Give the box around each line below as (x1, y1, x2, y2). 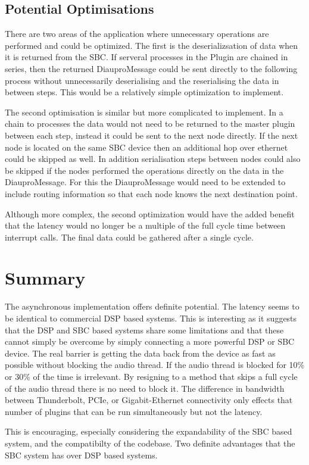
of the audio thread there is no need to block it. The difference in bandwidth (5, 382, 285, 394)
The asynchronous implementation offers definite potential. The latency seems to (5, 300, 299, 313)
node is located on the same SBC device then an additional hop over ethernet (5, 141, 288, 153)
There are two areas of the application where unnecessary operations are (5, 27, 269, 40)
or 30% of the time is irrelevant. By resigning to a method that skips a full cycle (5, 370, 298, 382)
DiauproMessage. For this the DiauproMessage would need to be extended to (5, 176, 286, 188)
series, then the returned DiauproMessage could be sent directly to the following (5, 62, 298, 74)
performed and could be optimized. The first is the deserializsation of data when (5, 39, 298, 51)
